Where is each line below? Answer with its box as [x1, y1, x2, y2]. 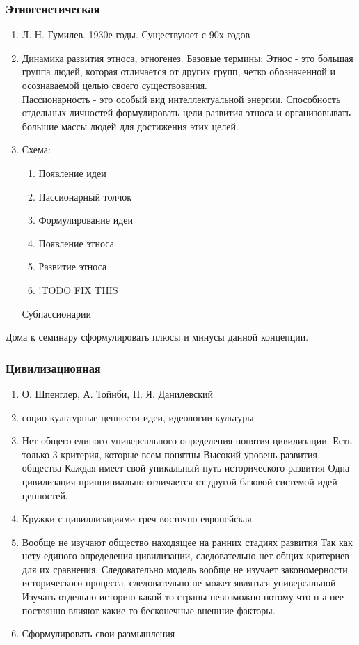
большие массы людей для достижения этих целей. [22, 118, 239, 133]
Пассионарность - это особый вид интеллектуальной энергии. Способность [22, 91, 341, 106]
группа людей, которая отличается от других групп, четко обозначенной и [22, 64, 335, 79]
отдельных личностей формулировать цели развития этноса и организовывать [22, 105, 351, 120]
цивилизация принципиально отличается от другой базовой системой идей [22, 474, 337, 488]
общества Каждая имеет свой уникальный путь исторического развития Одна [22, 460, 350, 475]
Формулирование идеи [38, 212, 133, 227]
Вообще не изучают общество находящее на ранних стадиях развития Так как [22, 534, 353, 549]
